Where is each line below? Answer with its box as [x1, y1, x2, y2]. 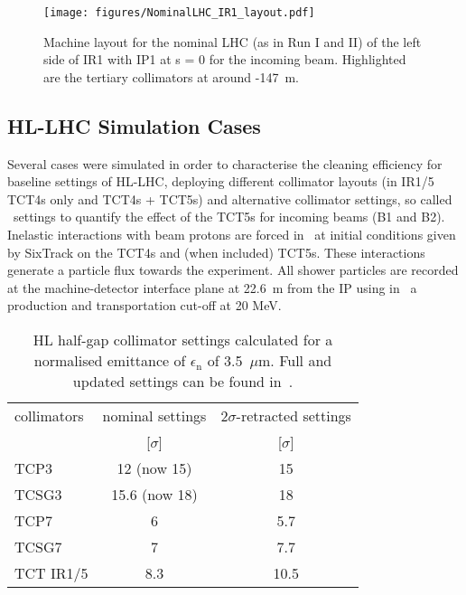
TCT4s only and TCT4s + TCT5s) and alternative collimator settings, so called [7, 189, 452, 208]
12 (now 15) [116, 457, 192, 478]
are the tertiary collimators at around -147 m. [43, 67, 299, 86]
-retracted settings [236, 404, 351, 426]
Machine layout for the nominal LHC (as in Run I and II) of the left [43, 32, 422, 51]
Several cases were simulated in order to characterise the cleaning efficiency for [7, 154, 443, 173]
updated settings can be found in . [72, 370, 294, 392]
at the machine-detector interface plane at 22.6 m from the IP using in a [7, 278, 417, 297]
